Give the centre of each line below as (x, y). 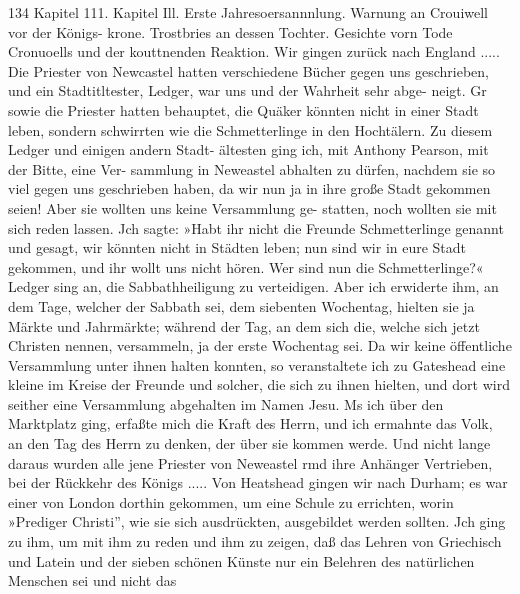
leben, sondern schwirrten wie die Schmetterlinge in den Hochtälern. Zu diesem (250, 129)
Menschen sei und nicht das (92, 580)
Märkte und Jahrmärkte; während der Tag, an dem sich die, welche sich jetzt (244, 325)
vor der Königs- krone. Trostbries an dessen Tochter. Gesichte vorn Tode (230, 31)
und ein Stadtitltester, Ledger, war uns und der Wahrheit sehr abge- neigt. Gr (247, 90)
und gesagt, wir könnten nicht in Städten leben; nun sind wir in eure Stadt (237, 247)
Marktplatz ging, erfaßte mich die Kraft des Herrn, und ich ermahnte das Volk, (250, 423)
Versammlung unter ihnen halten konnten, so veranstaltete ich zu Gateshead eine (257, 364)
